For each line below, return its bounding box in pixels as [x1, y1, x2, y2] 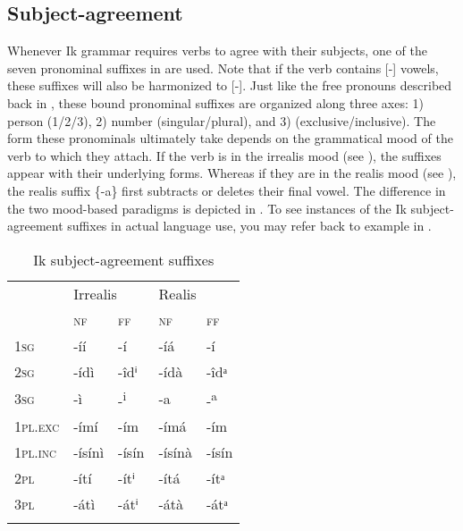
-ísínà [158, 442, 192, 463]
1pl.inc [14, 442, 56, 463]
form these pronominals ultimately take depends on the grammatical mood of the [7, 129, 453, 147]
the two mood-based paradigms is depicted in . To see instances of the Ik [7, 198, 407, 217]
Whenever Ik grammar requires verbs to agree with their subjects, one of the [7, 41, 427, 60]
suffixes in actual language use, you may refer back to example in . [67, 216, 432, 235]
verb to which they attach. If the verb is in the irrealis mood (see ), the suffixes [7, 146, 442, 164]
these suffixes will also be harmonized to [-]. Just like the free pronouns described [7, 76, 452, 95]
